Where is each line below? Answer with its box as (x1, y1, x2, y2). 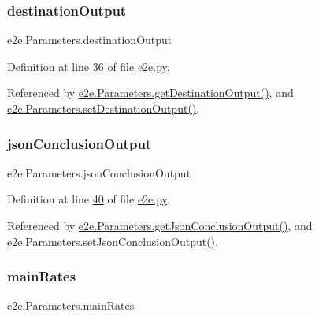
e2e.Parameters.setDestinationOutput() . (7, 100, 200, 116)
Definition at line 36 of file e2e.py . (7, 58, 170, 74)
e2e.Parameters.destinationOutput (7, 32, 172, 48)
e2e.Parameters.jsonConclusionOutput (7, 164, 191, 180)
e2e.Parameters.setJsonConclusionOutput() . (7, 232, 218, 249)
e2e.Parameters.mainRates (7, 297, 135, 314)
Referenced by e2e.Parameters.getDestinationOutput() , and (7, 84, 294, 101)
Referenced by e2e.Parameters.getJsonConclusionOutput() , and (7, 217, 313, 233)
